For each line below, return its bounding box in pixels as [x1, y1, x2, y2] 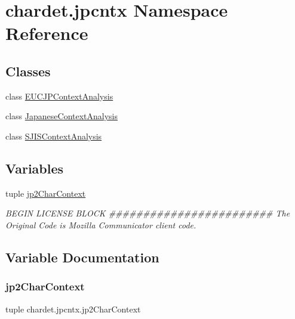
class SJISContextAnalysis [5, 129, 102, 142]
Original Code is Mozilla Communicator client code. [5, 218, 196, 231]
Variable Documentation [5, 247, 159, 266]
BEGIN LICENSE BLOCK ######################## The [5, 207, 290, 219]
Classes [5, 61, 51, 80]
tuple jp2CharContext [5, 187, 86, 199]
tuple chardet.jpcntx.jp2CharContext [5, 302, 141, 315]
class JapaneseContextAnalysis [5, 110, 118, 122]
